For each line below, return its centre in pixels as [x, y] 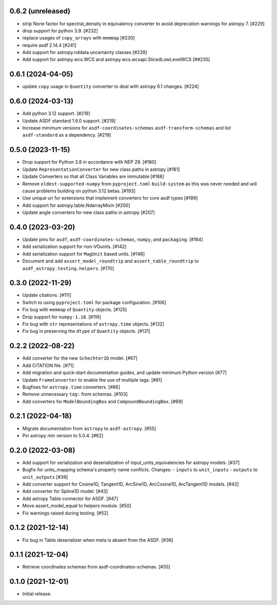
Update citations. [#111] [47, 295]
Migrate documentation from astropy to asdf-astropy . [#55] [89, 428]
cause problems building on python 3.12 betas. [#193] [79, 191]
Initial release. [37, 594]
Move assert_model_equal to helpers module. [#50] [77, 506]
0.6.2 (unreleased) [40, 11]
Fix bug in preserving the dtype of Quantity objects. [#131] [86, 331]
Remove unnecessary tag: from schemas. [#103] [75, 394]
